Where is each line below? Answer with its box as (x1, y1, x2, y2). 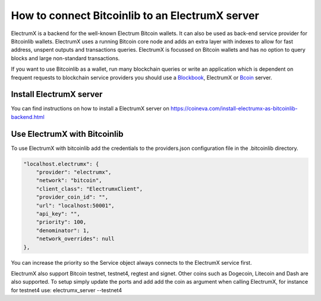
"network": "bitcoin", (36, 177, 102, 184)
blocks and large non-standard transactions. (11, 54, 120, 62)
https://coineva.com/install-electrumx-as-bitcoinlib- (170, 105, 298, 112)
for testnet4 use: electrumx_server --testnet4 (11, 286, 122, 294)
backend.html (11, 113, 45, 120)
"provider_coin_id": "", (36, 194, 109, 200)
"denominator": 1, (36, 227, 90, 234)
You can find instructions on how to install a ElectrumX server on (11, 105, 169, 112)
